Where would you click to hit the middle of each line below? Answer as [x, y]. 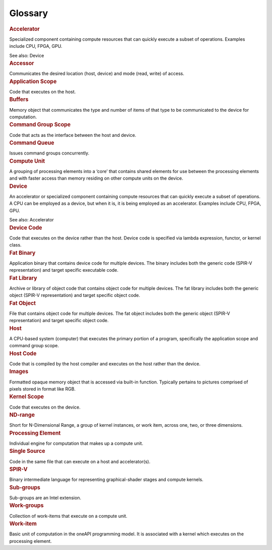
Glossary [29, 13]
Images [19, 371]
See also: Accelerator [31, 220]
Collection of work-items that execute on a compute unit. [69, 516]
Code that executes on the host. [43, 92]
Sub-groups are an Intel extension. [45, 498]
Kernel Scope [27, 397]
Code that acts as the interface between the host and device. [73, 135]
